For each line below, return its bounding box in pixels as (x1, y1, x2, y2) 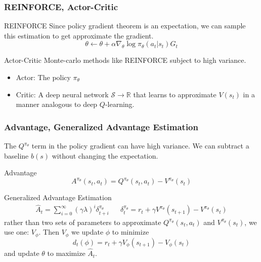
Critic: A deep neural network (16, 89, 109, 99)
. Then (38, 227, 59, 237)
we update (71, 227, 104, 237)
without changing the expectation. (52, 150, 158, 161)
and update (4, 248, 39, 258)
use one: (4, 227, 29, 237)
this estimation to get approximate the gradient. (4, 30, 154, 41)
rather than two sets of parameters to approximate (4, 216, 161, 227)
